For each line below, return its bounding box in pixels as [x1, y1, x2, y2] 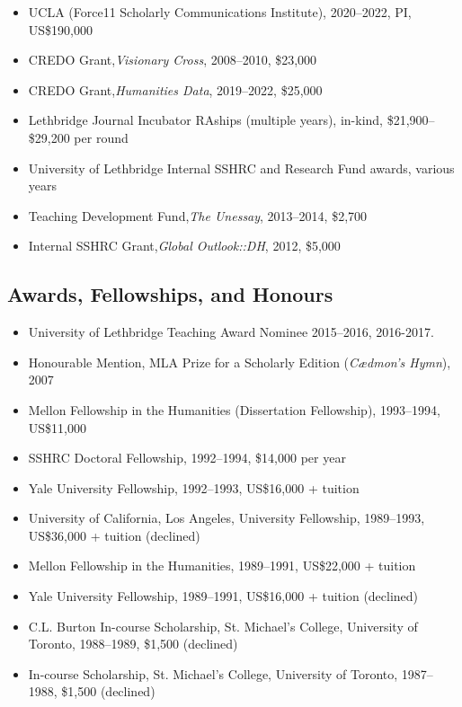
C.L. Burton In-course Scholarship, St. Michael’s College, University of [28, 616, 418, 635]
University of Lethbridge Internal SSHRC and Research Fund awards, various [28, 158, 455, 177]
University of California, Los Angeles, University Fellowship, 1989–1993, [28, 508, 425, 527]
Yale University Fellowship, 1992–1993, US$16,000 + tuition [28, 478, 360, 497]
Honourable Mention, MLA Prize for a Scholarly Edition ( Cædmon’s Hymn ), [28, 352, 451, 371]
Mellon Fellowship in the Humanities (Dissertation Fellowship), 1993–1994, [28, 400, 440, 419]
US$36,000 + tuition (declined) [28, 526, 200, 544]
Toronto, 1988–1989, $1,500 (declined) [28, 634, 238, 653]
